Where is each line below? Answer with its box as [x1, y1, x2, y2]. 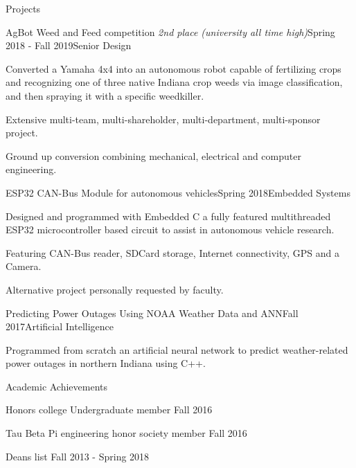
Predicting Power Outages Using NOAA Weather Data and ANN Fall [6, 305, 299, 320]
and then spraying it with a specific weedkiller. [6, 88, 204, 102]
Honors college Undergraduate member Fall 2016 [6, 402, 213, 417]
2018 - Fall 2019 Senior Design [6, 38, 132, 53]
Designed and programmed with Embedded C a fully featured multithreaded [6, 208, 331, 223]
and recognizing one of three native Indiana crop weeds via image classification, [6, 75, 343, 89]
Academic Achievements [6, 379, 108, 393]
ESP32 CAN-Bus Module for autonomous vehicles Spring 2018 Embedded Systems [6, 185, 350, 199]
